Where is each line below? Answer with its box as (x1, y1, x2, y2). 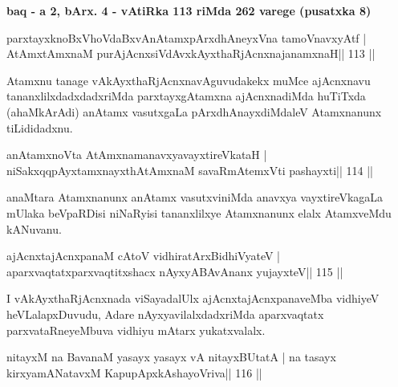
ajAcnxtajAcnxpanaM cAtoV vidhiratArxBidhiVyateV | (6, 247, 281, 264)
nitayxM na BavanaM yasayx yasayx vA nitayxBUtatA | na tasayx (6, 348, 336, 365)
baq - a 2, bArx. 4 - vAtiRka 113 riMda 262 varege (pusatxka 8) (6, 2, 372, 18)
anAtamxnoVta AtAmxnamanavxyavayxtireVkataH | (6, 146, 267, 163)
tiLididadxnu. (6, 119, 73, 136)
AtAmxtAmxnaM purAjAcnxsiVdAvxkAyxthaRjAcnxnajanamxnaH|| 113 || (6, 45, 376, 62)
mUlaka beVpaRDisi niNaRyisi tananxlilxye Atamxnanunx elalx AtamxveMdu (6, 204, 392, 221)
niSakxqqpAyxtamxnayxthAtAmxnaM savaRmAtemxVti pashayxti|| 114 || (6, 161, 373, 178)
